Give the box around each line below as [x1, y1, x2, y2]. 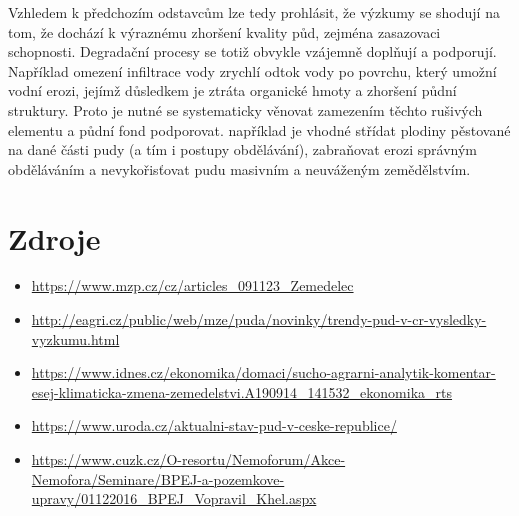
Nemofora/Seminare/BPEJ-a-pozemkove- [31, 468, 285, 489]
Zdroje [8, 217, 101, 258]
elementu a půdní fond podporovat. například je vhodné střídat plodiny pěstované [8, 119, 511, 140]
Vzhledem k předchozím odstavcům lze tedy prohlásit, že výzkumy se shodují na [8, 2, 500, 22]
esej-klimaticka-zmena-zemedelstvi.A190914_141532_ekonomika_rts [31, 381, 453, 402]
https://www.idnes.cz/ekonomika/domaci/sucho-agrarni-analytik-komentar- [31, 362, 496, 383]
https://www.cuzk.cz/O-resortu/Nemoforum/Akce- [31, 449, 346, 470]
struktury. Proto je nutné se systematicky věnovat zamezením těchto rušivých [8, 99, 483, 120]
